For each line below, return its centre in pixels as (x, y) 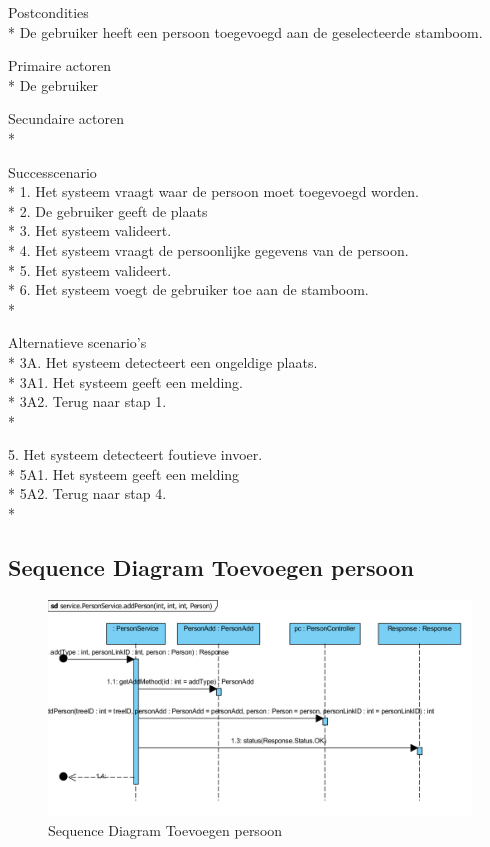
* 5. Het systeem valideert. (90, 269)
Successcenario (52, 171)
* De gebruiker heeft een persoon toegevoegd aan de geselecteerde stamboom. (245, 31)
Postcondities (48, 12)
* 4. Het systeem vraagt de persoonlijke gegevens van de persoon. (208, 249)
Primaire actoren (59, 65)
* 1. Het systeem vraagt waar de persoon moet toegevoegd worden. (213, 191)
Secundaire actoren (66, 118)
